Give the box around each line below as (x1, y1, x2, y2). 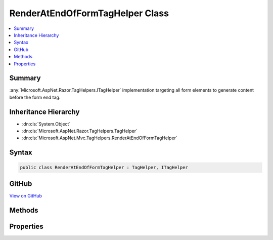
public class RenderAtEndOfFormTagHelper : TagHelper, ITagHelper (20, 165, 188, 171)
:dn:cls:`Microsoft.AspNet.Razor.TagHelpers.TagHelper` (22, 128, 138, 134)
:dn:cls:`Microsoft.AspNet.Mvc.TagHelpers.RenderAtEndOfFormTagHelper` (22, 135, 178, 141)
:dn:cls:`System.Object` (22, 121, 71, 127)
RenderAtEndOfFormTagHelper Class (9, 8, 169, 19)
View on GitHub (9, 192, 42, 198)
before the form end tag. (9, 94, 61, 100)
